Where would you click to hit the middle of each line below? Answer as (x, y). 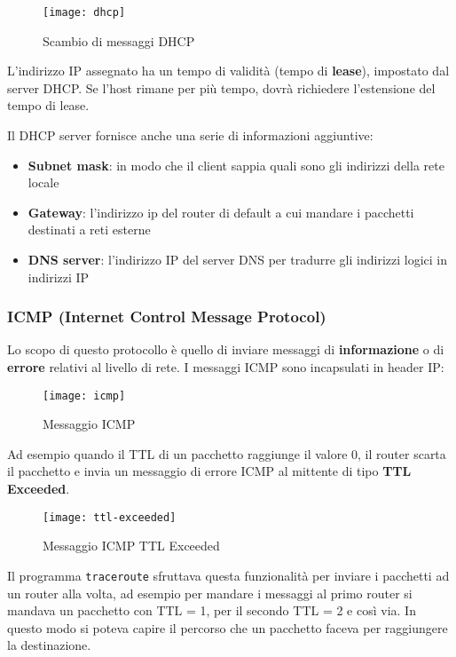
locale (43, 182)
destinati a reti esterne (89, 230)
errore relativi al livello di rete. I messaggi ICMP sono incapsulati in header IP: (226, 367)
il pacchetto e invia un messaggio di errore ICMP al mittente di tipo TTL (209, 471)
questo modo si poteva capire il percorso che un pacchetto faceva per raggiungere (228, 627)
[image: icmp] (84, 396)
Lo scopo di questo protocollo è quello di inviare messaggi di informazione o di (226, 349)
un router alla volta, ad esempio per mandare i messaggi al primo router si (210, 593)
